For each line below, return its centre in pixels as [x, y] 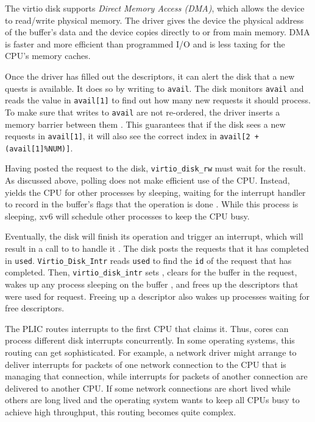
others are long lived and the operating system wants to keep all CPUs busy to [152, 400]
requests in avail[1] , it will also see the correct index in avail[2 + [132, 136]
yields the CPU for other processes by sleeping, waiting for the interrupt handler [155, 192]
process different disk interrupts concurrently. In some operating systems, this [150, 340]
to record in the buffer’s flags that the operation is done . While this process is [152, 204]
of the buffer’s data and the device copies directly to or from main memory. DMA [157, 32]
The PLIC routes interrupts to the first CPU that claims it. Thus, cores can [147, 328]
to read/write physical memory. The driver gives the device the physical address [154, 20]
